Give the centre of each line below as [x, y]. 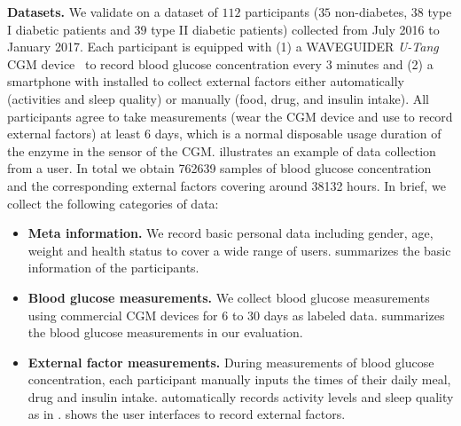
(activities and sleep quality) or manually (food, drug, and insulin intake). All [218, 98]
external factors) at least [74, 134]
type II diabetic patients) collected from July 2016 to [295, 29]
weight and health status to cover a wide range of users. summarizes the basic [239, 250]
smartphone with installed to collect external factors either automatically [206, 81]
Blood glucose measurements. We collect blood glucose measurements [229, 297]
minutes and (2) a [385, 63]
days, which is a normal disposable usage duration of [298, 134]
